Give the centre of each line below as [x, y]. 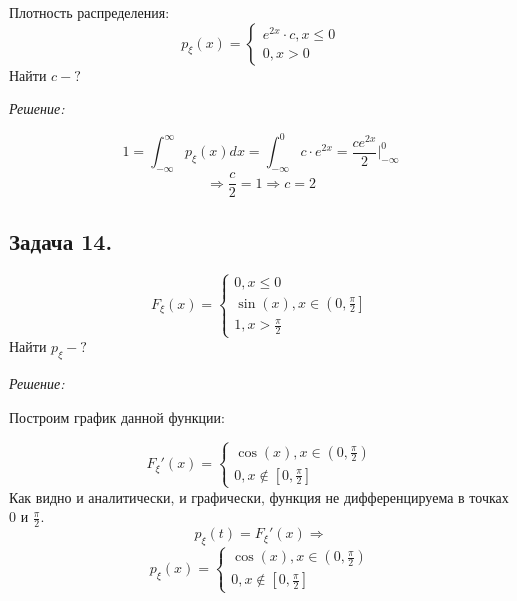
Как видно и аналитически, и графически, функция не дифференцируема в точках [259, 496]
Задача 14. [61, 240]
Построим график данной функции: [117, 416]
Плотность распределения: [89, 12]
